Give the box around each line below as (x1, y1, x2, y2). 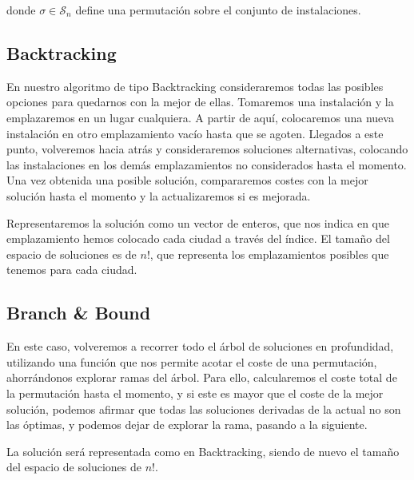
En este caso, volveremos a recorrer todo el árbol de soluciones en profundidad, (6, 338, 394, 355)
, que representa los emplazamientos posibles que (149, 245, 389, 262)
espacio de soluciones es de (6, 245, 137, 262)
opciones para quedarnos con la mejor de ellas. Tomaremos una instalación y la (6, 93, 394, 110)
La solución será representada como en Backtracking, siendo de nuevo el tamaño (6, 442, 400, 459)
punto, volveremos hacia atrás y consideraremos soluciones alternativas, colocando (6, 141, 408, 157)
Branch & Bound (6, 300, 151, 325)
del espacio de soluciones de (6, 458, 141, 475)
